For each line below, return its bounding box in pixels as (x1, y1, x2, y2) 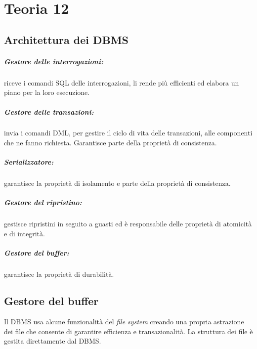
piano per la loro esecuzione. (4, 87, 90, 97)
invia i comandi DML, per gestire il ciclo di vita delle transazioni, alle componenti (4, 128, 253, 138)
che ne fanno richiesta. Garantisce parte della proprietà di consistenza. (4, 137, 217, 148)
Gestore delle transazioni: (4, 106, 94, 117)
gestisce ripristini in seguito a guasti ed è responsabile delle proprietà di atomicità (4, 218, 252, 229)
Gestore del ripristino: (4, 197, 82, 208)
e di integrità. (4, 228, 45, 238)
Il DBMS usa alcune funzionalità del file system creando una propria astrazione (4, 316, 244, 326)
